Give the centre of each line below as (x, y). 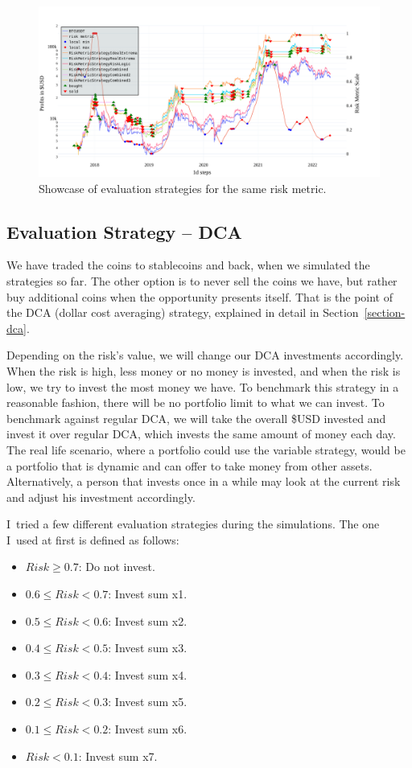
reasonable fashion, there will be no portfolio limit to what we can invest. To (196, 402)
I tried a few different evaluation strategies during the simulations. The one (193, 524)
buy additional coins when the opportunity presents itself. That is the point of (200, 296)
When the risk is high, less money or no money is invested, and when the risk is (204, 370)
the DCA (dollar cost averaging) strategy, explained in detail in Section (183, 312)
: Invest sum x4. (148, 674)
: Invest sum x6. (148, 729)
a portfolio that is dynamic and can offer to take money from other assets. (190, 465)
